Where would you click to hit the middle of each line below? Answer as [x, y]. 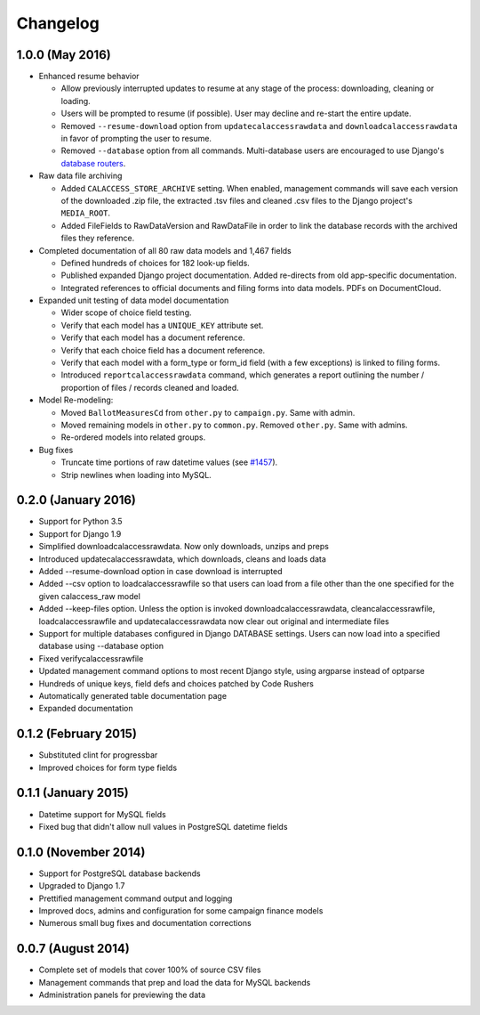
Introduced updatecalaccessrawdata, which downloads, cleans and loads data [182, 559]
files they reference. [98, 238]
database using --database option [101, 646]
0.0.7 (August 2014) [73, 949]
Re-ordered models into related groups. [133, 437]
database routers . [93, 163]
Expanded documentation [86, 709]
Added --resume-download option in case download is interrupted [160, 572]
